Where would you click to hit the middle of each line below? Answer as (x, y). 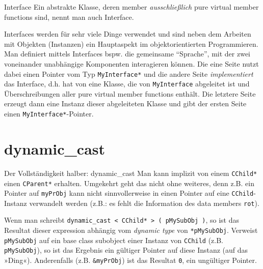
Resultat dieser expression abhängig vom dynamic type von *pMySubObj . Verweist (131, 230)
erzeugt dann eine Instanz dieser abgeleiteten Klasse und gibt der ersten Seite (125, 103)
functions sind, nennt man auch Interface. (69, 17)
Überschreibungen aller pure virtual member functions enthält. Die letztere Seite (130, 93)
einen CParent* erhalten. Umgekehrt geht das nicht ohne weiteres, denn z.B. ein (129, 183)
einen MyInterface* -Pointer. (49, 114)
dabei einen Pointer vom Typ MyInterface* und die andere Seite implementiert (129, 73)
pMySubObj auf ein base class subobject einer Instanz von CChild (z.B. (114, 240)
